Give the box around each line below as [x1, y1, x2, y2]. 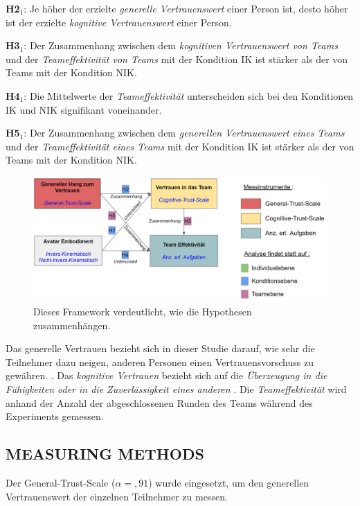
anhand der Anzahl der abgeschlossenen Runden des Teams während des [6, 395, 313, 410]
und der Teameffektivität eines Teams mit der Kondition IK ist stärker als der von [6, 139, 354, 153]
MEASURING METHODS [6, 443, 204, 464]
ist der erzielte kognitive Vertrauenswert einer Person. [6, 15, 232, 29]
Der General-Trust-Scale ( [6, 476, 116, 490]
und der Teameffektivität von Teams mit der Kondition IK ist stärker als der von [6, 51, 348, 66]
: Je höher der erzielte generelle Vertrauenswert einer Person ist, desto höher [24, 1, 348, 15]
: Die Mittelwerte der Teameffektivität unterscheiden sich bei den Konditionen [24, 88, 354, 103]
